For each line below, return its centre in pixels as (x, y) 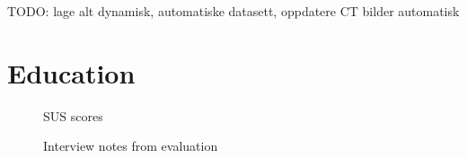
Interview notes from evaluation (131, 146)
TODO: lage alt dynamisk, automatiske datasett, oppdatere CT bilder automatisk (233, 11)
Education (71, 72)
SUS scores (73, 115)
